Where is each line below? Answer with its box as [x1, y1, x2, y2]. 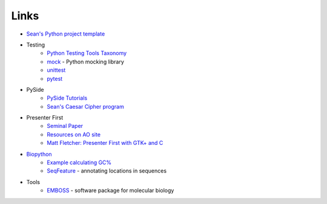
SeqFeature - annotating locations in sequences [47, 167, 167, 174]
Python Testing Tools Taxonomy [47, 49, 127, 57]
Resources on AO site [47, 130, 101, 138]
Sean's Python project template [26, 30, 105, 37]
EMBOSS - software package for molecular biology [47, 187, 174, 194]
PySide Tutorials [47, 94, 88, 102]
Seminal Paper [47, 123, 84, 130]
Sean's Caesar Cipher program [47, 103, 124, 110]
